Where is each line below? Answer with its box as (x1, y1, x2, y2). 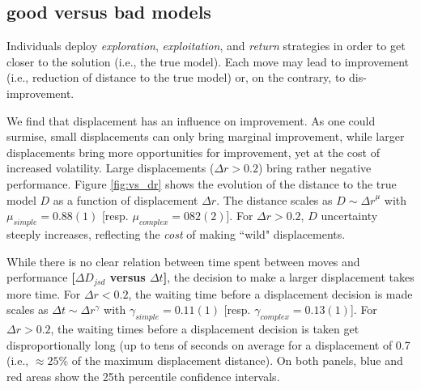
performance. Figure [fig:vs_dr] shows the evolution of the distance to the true (6, 175, 397, 192)
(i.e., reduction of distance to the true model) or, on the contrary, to (6, 69, 346, 86)
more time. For (6, 285, 81, 302)
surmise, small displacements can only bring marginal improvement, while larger (6, 128, 405, 145)
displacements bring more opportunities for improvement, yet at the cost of (6, 143, 380, 160)
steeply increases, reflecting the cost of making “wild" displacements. (6, 225, 346, 242)
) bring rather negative (257, 159, 372, 176)
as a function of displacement (53, 191, 198, 208)
